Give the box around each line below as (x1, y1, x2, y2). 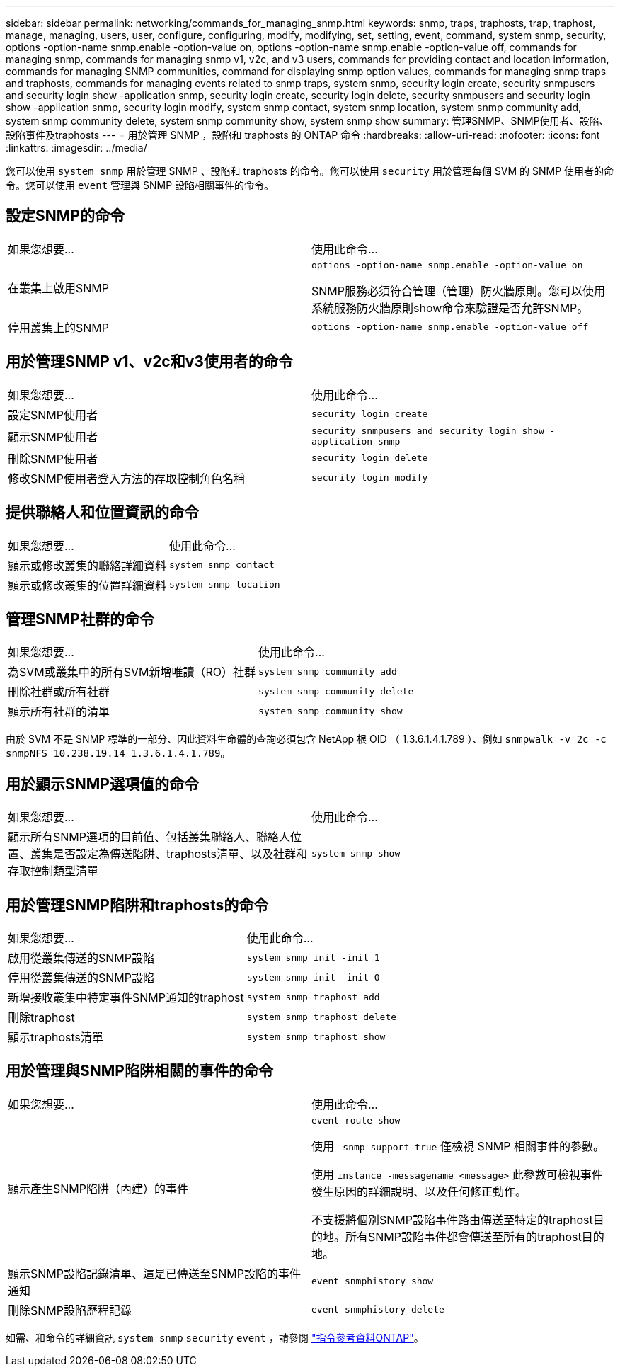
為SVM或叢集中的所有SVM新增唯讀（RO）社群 (8, 665, 256, 680)
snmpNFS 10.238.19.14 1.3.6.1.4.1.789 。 (6, 747, 231, 760)
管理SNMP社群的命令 (6, 610, 154, 628)
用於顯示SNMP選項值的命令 (6, 774, 199, 793)
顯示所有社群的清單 (8, 704, 110, 719)
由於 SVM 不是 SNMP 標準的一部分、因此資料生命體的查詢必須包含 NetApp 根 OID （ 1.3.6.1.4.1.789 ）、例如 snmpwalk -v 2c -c (6, 733, 607, 745)
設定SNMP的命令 (6, 207, 125, 225)
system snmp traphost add (246, 991, 380, 1002)
